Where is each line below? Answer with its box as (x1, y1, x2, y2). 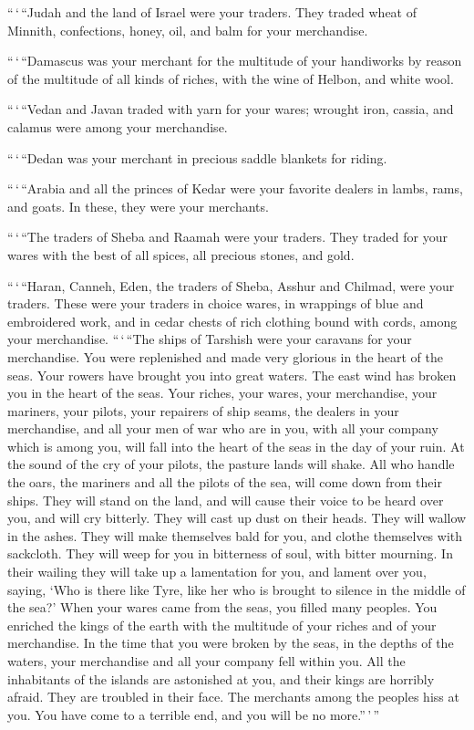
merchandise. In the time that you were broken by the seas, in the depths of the (7, 633, 454, 652)
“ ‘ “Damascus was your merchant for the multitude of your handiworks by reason (7, 51, 462, 70)
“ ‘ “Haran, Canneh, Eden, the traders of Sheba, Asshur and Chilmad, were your (7, 276, 455, 295)
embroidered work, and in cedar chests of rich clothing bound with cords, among (7, 311, 458, 330)
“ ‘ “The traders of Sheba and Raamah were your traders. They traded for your (7, 227, 448, 246)
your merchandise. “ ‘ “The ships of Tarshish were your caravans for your (7, 329, 412, 349)
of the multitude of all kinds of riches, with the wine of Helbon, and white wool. (7, 68, 454, 88)
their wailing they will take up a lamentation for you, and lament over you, (7, 562, 427, 581)
